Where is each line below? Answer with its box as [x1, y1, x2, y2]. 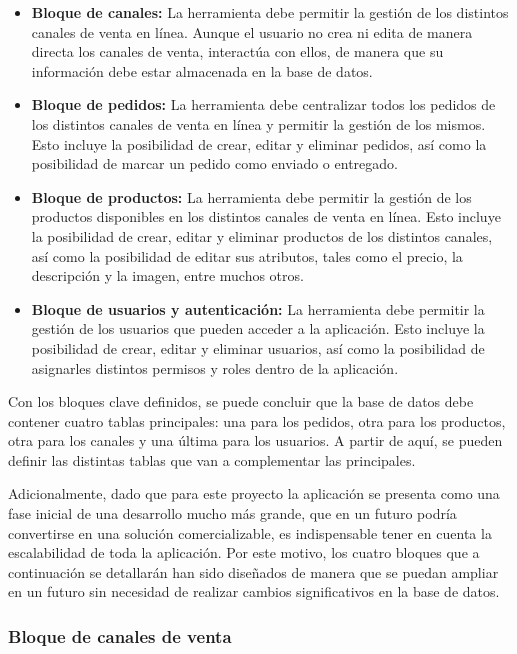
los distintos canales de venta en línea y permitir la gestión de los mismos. [31, 113, 486, 134]
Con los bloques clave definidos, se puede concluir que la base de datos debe [8, 391, 474, 412]
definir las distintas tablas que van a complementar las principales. [8, 449, 416, 470]
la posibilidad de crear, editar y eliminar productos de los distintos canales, [31, 225, 493, 246]
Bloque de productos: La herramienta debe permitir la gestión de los [31, 186, 472, 207]
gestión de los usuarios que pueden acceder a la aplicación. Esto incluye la [31, 318, 485, 339]
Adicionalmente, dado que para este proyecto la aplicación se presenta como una [8, 483, 500, 504]
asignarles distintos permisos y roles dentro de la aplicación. [31, 357, 399, 378]
